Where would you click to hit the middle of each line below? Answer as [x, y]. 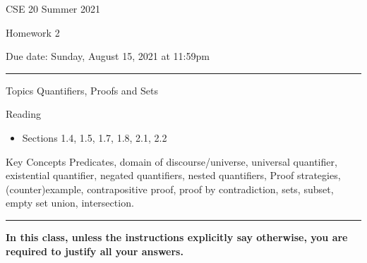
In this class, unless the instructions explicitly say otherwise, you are [177, 237]
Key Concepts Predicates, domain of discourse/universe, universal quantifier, [172, 161]
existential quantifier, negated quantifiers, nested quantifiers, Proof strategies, [173, 175]
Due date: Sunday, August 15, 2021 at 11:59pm [108, 56]
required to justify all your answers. [95, 251]
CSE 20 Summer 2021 [53, 8]
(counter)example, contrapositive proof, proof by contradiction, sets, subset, [170, 189]
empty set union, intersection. [70, 203]
